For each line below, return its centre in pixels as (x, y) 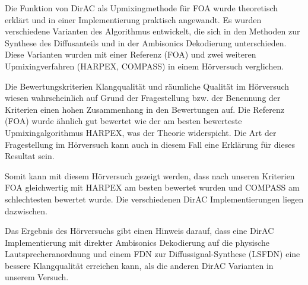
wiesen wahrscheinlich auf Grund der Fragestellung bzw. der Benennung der (143, 98)
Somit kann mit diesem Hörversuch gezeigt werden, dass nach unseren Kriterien (150, 175)
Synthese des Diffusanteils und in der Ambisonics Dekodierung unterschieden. (146, 42)
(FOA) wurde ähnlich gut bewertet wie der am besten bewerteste (123, 121)
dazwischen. (26, 210)
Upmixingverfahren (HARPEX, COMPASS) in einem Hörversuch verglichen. (145, 66)
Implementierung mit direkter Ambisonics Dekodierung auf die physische (137, 242)
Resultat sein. (30, 156)
